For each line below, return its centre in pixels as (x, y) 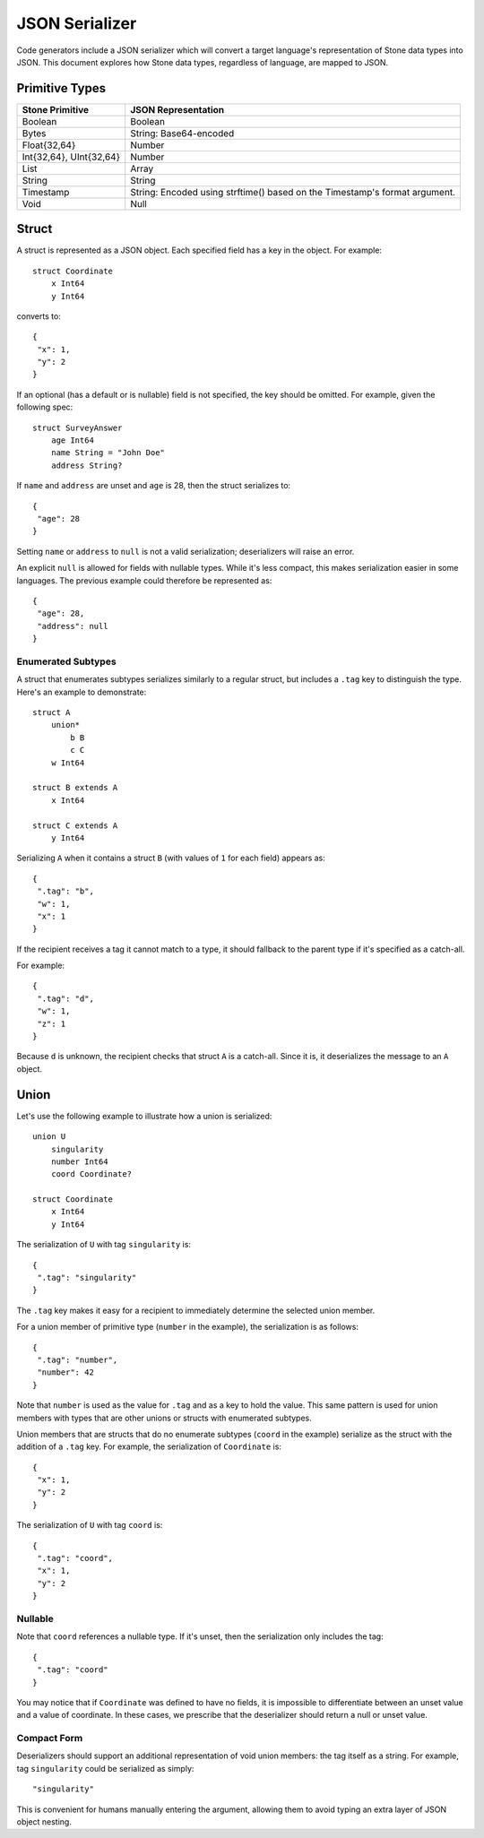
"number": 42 (65, 1372)
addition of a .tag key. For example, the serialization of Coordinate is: (149, 1446)
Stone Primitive (56, 109)
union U (49, 1137)
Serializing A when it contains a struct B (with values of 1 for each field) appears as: (171, 858)
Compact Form (50, 1739)
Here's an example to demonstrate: (82, 692)
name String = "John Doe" (108, 453)
